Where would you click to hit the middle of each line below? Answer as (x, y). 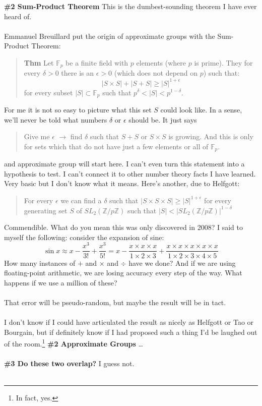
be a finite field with (97, 62)
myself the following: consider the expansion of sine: (84, 237)
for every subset (48, 92)
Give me (37, 136)
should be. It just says (163, 119)
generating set (46, 210)
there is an (77, 73)
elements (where (161, 62)
